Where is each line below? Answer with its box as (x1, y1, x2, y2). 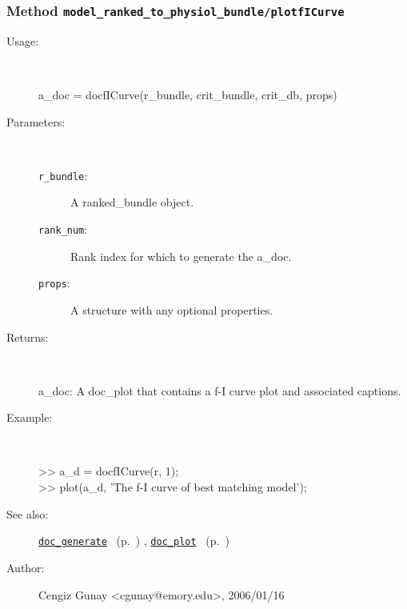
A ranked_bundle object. (70, 194, 194, 210)
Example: (6, 409, 53, 426)
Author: (6, 559, 45, 575)
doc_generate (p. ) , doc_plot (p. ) (38, 532, 229, 549)
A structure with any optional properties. (70, 301, 273, 318)
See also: (6, 505, 49, 522)
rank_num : (38, 221, 88, 237)
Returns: (6, 328, 49, 345)
